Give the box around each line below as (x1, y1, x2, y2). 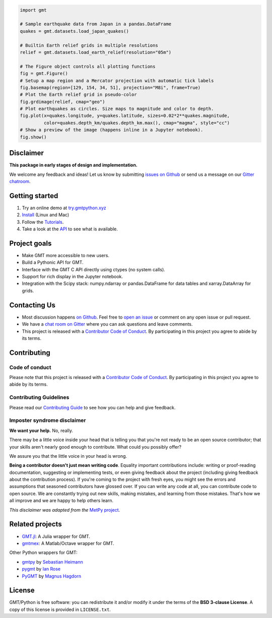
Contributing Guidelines (9, 394, 70, 401)
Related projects (9, 520, 62, 529)
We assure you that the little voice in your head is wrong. (9, 453, 127, 459)
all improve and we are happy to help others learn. (9, 498, 113, 504)
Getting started (9, 192, 58, 200)
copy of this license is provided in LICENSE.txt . (9, 606, 111, 612)
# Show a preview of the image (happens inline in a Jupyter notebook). (20, 127, 203, 133)
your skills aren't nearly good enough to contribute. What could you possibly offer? (9, 444, 181, 450)
